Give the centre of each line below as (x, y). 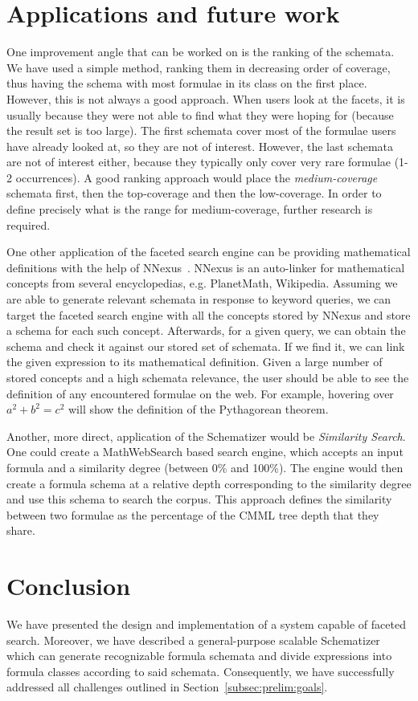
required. (29, 224)
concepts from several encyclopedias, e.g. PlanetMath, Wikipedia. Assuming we (202, 283)
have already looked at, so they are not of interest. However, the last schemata (200, 146)
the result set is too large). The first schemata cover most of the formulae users (201, 130)
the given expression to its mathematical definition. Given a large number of (195, 362)
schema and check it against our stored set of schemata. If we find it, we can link (206, 346)
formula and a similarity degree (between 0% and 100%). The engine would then (205, 467)
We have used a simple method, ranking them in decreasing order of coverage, (199, 67)
